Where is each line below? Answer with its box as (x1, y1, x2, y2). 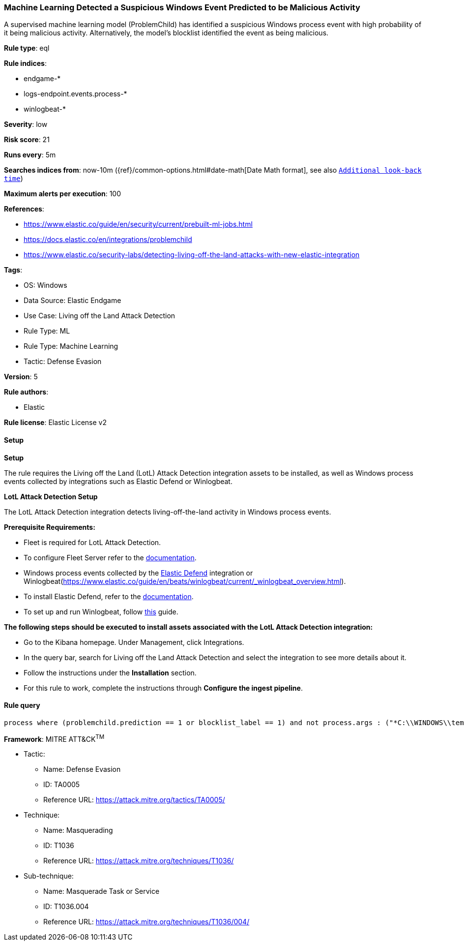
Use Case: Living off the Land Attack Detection (24, 311, 175, 320)
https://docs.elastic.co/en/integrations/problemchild (24, 235, 192, 244)
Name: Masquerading (43, 826, 113, 835)
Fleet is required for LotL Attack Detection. (24, 538, 161, 547)
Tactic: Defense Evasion (24, 357, 102, 366)
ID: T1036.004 (43, 902, 89, 911)
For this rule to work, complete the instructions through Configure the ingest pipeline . (24, 683, 303, 692)
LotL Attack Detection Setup (4, 492, 98, 501)
